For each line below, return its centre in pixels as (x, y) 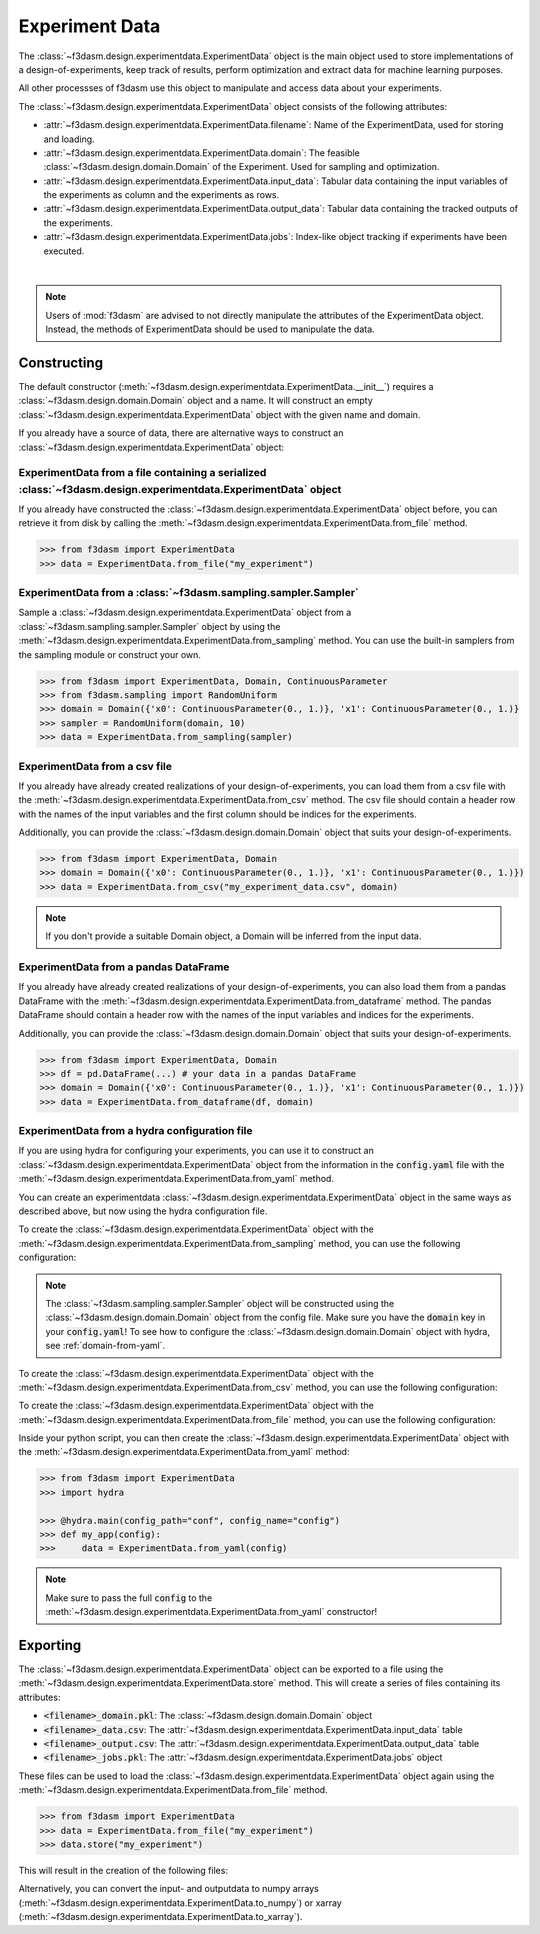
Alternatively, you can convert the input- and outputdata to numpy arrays (168, 1889)
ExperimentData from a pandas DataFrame (124, 967)
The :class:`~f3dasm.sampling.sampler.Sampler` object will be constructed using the (220, 1303)
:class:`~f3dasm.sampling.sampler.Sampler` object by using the (149, 626)
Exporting (50, 1645)
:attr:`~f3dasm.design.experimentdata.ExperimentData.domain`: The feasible (201, 152)
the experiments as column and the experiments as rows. (161, 195)
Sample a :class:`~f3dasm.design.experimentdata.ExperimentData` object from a (185, 612)
